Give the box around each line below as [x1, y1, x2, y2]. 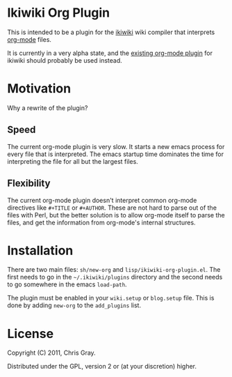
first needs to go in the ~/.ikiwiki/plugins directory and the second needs [7, 273, 223, 282]
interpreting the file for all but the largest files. [7, 157, 139, 165]
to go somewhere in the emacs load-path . [7, 280, 127, 288]
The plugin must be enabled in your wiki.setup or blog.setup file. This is [7, 294, 215, 302]
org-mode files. [7, 35, 52, 43]
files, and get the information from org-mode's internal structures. [7, 218, 196, 226]
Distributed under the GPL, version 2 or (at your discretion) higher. [7, 362, 197, 371]
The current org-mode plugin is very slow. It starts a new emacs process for [7, 142, 225, 151]
